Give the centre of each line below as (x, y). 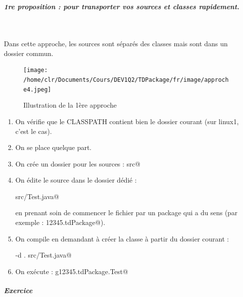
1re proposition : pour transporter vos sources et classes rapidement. (122, 6)
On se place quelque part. (53, 147)
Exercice (18, 290)
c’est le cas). (34, 131)
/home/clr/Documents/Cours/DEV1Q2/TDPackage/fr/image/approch (126, 80)
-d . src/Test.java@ (43, 255)
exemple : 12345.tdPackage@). (60, 222)
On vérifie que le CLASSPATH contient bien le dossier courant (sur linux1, (127, 121)
